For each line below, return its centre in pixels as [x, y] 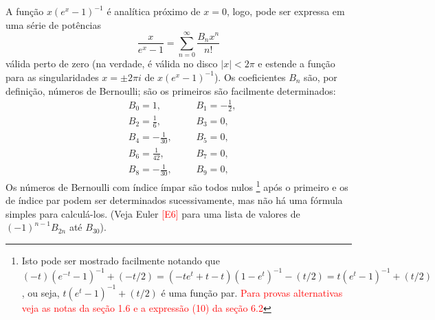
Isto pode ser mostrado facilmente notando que [121, 260]
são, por [321, 77]
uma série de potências [54, 24]
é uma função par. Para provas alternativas [252, 292]
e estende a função [297, 64]
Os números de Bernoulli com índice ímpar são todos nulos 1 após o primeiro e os [177, 185]
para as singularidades [52, 77]
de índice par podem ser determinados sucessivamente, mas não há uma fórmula [174, 200]
